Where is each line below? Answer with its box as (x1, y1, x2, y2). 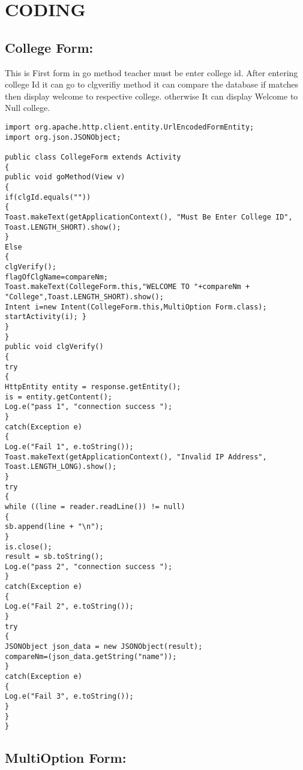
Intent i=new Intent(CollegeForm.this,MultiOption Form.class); (5, 302, 267, 311)
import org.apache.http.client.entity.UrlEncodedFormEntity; (5, 122, 254, 131)
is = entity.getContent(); (5, 392, 112, 401)
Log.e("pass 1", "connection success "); (5, 402, 173, 411)
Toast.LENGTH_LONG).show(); (5, 462, 117, 471)
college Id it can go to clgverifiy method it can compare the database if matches (5, 78, 299, 91)
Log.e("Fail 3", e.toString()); (5, 692, 134, 701)
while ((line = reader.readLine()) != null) (5, 502, 185, 511)
